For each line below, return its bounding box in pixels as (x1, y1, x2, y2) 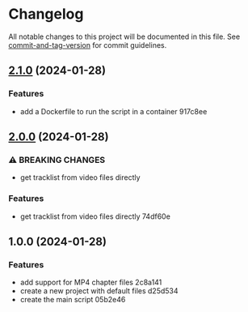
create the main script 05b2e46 (19, 295, 126, 305)
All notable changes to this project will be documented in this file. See (8, 32, 241, 41)
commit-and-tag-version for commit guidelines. (8, 40, 167, 49)
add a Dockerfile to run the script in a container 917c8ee (19, 106, 208, 116)
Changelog (8, 5, 84, 24)
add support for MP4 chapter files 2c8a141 (19, 277, 162, 288)
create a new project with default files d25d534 (19, 286, 179, 296)
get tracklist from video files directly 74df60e (19, 212, 171, 221)
